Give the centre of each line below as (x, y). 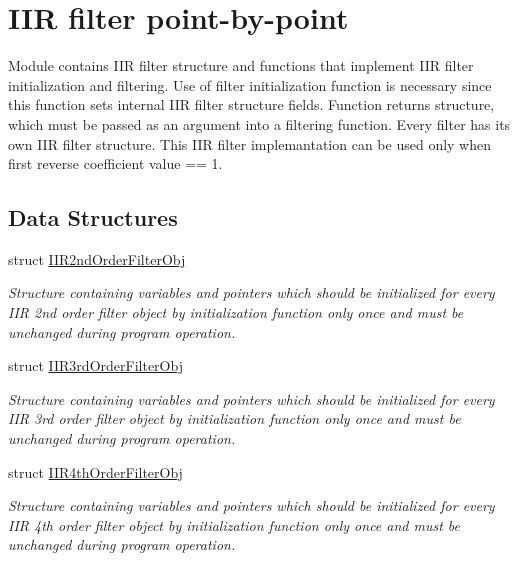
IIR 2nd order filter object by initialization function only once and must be (236, 312)
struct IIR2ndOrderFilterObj (97, 258)
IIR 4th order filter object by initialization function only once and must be (234, 524)
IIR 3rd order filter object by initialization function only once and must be (234, 418)
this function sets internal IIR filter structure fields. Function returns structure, (251, 104)
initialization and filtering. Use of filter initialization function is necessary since (250, 84)
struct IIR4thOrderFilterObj (95, 471)
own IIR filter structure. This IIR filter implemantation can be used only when (249, 143)
